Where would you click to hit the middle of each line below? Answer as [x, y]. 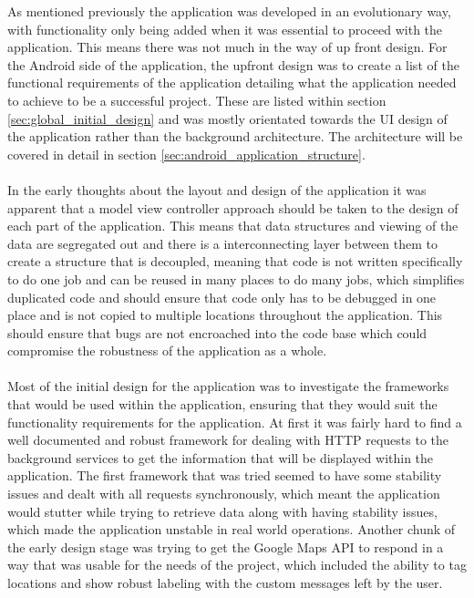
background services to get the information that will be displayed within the [221, 457]
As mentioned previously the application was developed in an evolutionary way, [229, 11]
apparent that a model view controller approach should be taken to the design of [233, 207]
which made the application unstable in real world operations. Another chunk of [232, 529]
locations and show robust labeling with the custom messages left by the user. [225, 583]
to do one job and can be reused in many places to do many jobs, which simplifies [236, 278]
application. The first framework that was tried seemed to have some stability [225, 475]
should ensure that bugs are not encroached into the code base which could [217, 332]
